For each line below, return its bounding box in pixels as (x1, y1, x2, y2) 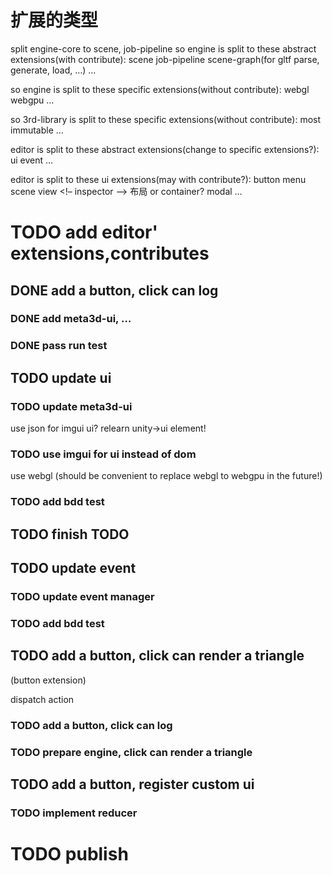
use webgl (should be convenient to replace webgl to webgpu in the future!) (10, 470, 323, 482)
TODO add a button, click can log (10, 718, 173, 732)
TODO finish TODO (10, 526, 130, 543)
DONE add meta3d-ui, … (10, 312, 132, 326)
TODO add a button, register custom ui (10, 776, 255, 793)
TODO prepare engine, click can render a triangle (10, 745, 253, 759)
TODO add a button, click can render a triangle (10, 647, 305, 665)
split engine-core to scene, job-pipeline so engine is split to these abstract (10, 42, 317, 55)
